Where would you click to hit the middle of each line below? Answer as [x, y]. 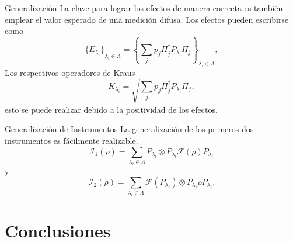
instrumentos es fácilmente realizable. [71, 141]
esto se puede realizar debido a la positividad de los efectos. [111, 109]
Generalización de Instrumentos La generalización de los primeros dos [129, 129]
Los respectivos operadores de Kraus [70, 72]
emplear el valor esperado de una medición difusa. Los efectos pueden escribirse [147, 19]
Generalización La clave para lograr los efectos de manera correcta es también [144, 8]
